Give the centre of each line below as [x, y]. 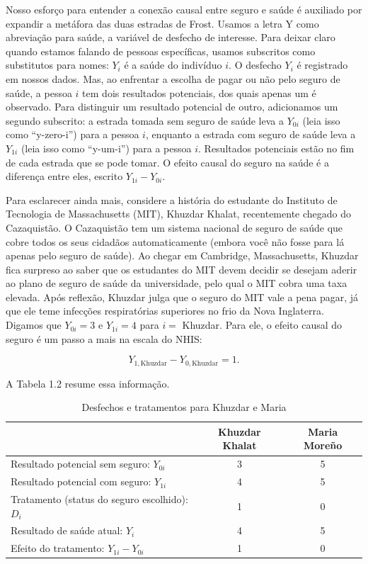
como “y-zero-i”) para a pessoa [73, 134]
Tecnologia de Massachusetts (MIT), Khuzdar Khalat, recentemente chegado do [179, 214]
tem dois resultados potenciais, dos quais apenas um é [199, 92]
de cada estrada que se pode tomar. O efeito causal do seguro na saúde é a [168, 162]
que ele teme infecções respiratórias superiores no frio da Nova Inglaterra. [165, 311]
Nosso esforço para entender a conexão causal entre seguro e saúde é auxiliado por [184, 9]
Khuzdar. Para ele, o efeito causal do [262, 325]
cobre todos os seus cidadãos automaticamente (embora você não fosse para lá [175, 241]
